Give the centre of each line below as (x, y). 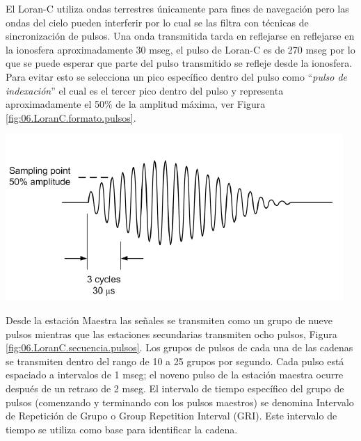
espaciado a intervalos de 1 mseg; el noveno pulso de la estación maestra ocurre (175, 375)
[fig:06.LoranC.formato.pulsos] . (71, 117)
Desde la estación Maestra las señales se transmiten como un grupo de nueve (169, 320)
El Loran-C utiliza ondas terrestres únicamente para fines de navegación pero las (177, 8)
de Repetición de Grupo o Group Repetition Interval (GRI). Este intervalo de (171, 416)
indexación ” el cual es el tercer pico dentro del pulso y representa (145, 90)
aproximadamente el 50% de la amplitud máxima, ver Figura (136, 104)
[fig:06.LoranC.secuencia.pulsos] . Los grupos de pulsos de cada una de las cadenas (179, 347)
